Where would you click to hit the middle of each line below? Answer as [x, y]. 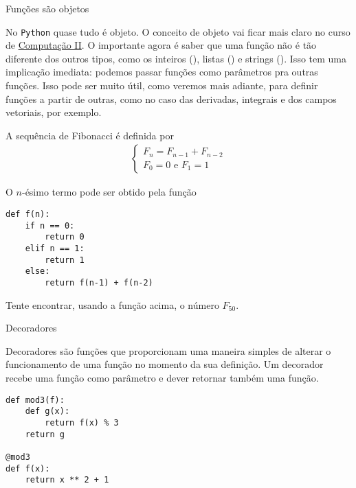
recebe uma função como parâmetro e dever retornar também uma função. [162, 377]
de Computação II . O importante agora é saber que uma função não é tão [161, 45]
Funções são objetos [47, 8]
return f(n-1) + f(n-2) [99, 282]
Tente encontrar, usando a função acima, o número [112, 304]
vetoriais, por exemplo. [54, 112]
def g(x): [47, 411]
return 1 [65, 260]
